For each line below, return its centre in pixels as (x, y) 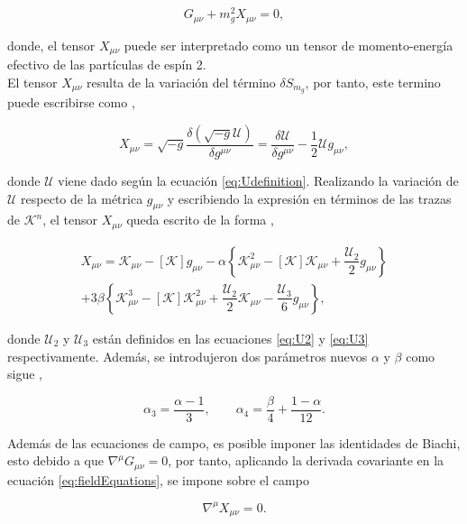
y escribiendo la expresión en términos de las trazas (309, 198)
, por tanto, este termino (373, 82)
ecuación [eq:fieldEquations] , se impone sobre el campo (158, 479)
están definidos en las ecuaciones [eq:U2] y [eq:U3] (230, 338)
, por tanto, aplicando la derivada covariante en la (306, 460)
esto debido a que (56, 460)
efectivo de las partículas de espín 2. (107, 64)
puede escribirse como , (71, 102)
